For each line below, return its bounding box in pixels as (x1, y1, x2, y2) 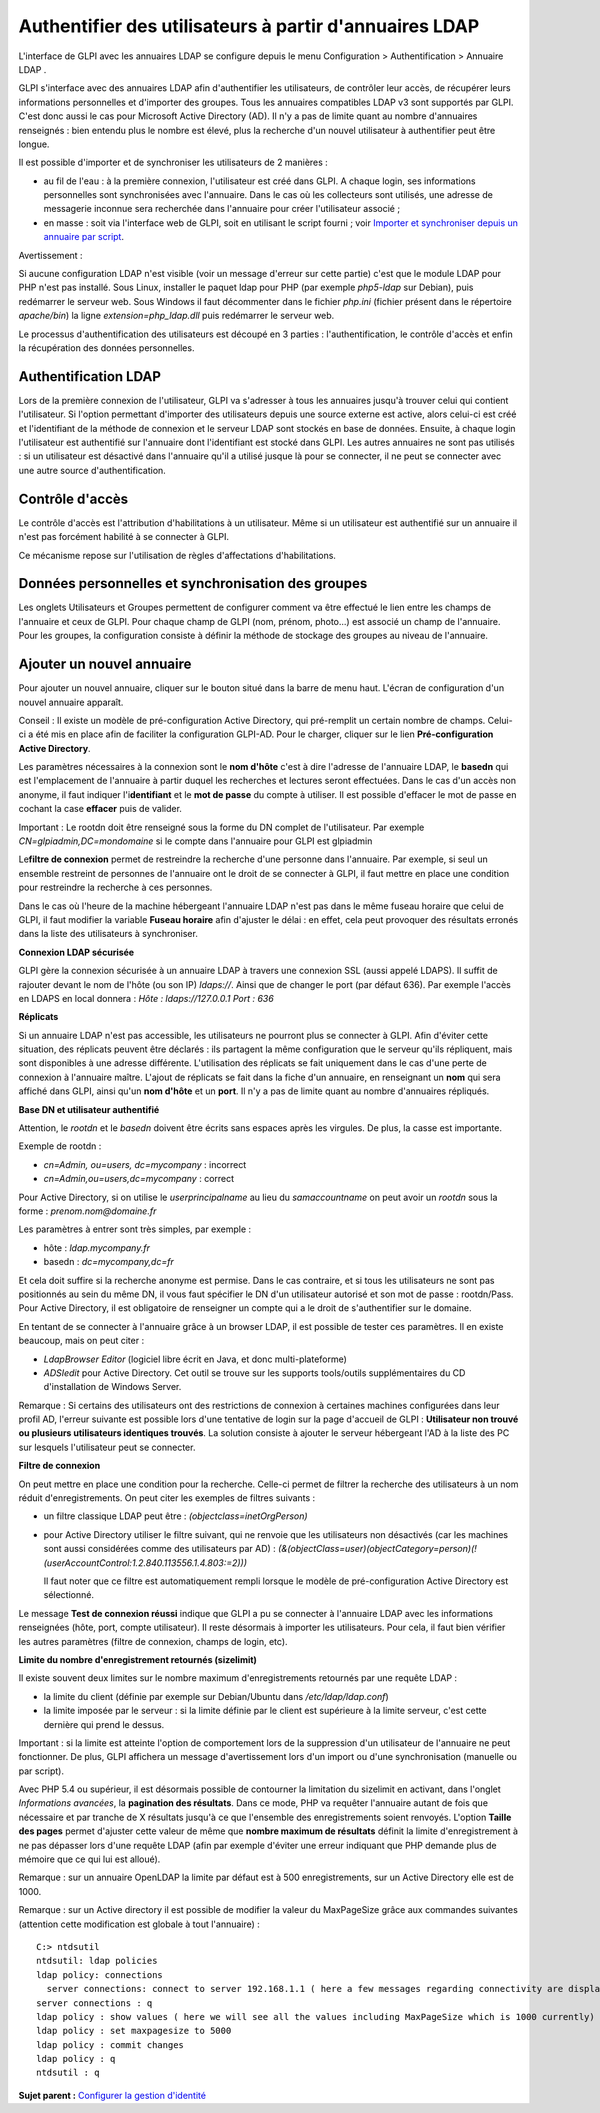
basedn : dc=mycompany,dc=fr (43, 1256, 174, 1268)
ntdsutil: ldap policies (36, 1955, 158, 1967)
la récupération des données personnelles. (18, 341, 195, 354)
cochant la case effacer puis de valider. (18, 803, 182, 815)
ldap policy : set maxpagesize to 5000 (36, 2025, 232, 2037)
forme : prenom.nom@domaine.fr (18, 1205, 157, 1217)
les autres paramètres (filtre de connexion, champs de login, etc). (18, 1635, 289, 1647)
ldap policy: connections (36, 1969, 164, 1980)
